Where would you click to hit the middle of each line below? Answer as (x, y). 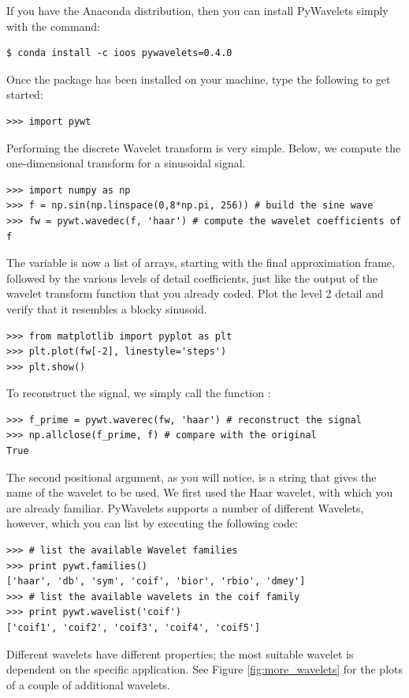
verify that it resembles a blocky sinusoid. (107, 308)
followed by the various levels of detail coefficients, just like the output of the (192, 278)
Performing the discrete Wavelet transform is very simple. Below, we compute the (204, 147)
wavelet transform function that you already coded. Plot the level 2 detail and (195, 293)
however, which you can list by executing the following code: (152, 523)
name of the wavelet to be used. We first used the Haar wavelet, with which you (200, 492)
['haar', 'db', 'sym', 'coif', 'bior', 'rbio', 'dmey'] (156, 582)
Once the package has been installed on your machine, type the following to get (199, 79)
